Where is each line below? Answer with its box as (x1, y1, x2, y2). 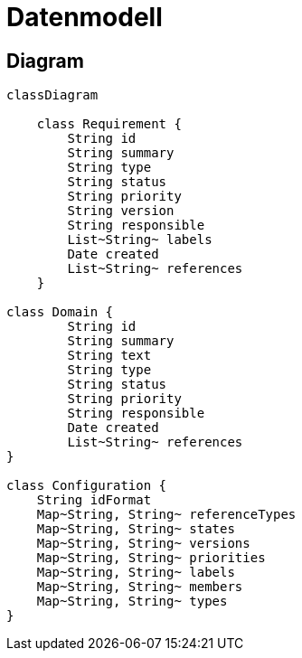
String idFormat (36, 493, 152, 508)
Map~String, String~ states (36, 522, 235, 537)
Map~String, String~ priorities (36, 550, 266, 566)
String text (67, 348, 152, 363)
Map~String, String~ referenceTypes (36, 507, 297, 522)
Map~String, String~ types (36, 594, 228, 609)
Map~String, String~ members (36, 579, 243, 595)
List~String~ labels (67, 232, 212, 248)
